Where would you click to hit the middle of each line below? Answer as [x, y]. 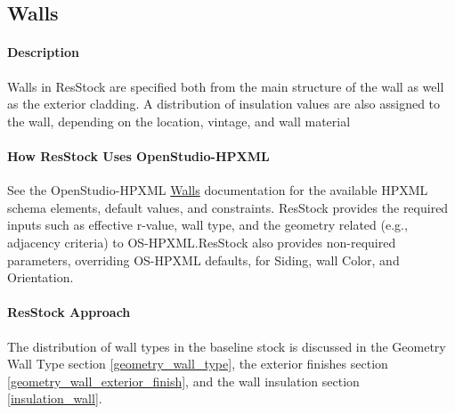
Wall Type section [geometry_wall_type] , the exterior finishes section [198, 364]
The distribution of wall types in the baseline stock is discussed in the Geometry [227, 346]
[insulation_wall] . [55, 398]
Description [44, 52]
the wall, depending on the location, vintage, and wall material [179, 121]
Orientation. [41, 277]
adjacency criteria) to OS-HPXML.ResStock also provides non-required [202, 242]
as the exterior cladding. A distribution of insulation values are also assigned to [224, 104]
